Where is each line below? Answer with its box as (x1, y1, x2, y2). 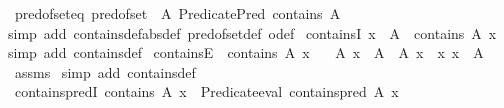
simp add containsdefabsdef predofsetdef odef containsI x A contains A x (8, 22, 497, 43)
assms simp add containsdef (14, 61, 196, 82)
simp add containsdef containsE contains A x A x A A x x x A (8, 42, 484, 63)
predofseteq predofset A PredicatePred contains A (14, 3, 341, 23)
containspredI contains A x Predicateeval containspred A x (14, 81, 399, 102)
